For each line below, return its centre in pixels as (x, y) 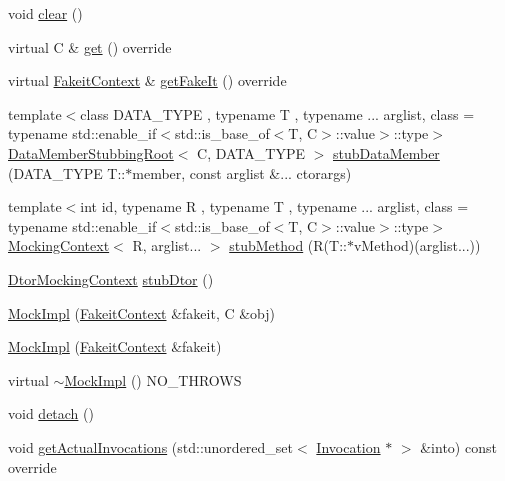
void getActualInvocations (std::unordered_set (151, 446)
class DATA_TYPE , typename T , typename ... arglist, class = (277, 113)
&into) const (458, 446)
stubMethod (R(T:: (288, 245)
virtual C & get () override (90, 46)
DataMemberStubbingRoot (91, 152)
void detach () (51, 413)
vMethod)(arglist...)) (417, 245)
